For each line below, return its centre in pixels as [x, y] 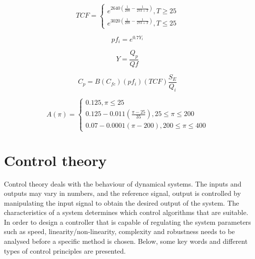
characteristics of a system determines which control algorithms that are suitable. [126, 212]
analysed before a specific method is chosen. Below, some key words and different [126, 241]
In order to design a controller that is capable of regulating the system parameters [127, 222]
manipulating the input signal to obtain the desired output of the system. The [122, 202]
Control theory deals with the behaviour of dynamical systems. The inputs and [123, 183]
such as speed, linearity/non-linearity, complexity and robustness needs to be [119, 231]
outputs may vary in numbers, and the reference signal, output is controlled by [123, 193]
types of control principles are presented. [65, 250]
